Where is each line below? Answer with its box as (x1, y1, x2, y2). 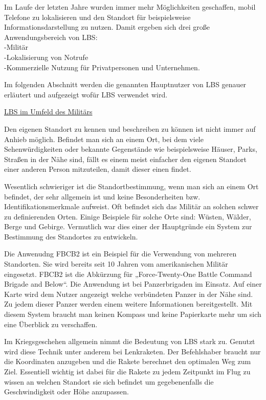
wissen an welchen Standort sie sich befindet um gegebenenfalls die (4, 376, 214, 387)
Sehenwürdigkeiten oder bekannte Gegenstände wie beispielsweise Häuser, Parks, (4, 144, 257, 154)
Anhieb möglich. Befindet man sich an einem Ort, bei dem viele (4, 133, 204, 144)
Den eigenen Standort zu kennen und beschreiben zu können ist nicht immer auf (4, 123, 256, 134)
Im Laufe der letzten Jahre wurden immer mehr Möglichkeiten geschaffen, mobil (4, 2, 256, 12)
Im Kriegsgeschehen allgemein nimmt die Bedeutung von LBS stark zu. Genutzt (4, 336, 255, 347)
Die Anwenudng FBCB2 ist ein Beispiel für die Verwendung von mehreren (4, 248, 237, 259)
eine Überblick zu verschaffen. (4, 318, 98, 329)
